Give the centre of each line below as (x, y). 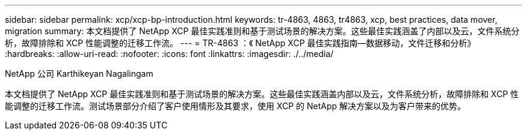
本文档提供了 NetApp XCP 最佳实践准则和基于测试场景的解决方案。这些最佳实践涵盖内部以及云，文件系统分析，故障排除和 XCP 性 (262, 94)
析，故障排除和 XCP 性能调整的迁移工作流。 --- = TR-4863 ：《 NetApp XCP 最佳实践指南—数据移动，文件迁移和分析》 (240, 43)
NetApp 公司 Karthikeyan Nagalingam (79, 73)
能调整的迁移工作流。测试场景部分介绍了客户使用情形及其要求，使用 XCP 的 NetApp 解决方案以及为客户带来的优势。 (236, 106)
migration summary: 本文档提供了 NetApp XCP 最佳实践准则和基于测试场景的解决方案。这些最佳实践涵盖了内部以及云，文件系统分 (262, 31)
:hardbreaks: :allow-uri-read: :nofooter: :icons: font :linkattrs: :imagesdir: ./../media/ (169, 54)
